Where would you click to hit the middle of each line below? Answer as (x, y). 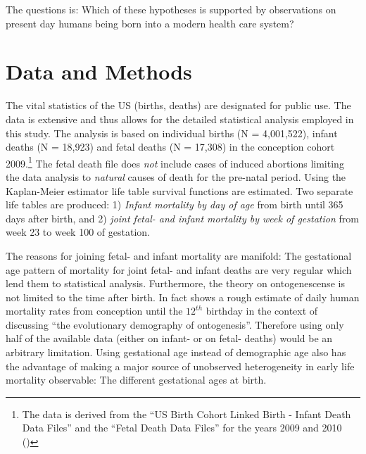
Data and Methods (99, 71)
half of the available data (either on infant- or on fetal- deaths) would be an (169, 338)
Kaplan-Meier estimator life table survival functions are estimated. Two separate (179, 190)
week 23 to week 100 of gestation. (78, 232)
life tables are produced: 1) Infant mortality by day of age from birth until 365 (175, 204)
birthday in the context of (262, 311)
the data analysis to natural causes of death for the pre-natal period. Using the (176, 176)
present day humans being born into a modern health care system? (150, 23)
